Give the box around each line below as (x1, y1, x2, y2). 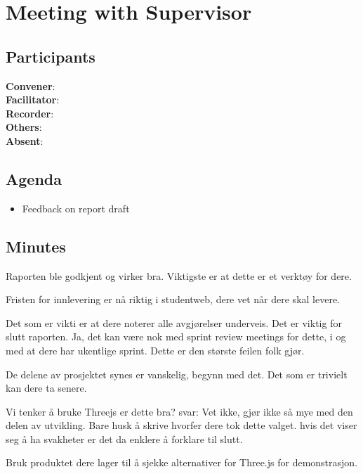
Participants (6, 45, 95, 67)
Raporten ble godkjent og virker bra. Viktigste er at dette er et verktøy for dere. (6, 268, 352, 283)
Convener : (6, 78, 55, 93)
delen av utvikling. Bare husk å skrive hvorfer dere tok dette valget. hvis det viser (6, 418, 357, 433)
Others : (6, 120, 42, 134)
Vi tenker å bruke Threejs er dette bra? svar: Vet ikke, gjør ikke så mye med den (6, 404, 353, 418)
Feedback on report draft (22, 200, 130, 215)
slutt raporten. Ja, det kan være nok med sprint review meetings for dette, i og (6, 329, 346, 344)
